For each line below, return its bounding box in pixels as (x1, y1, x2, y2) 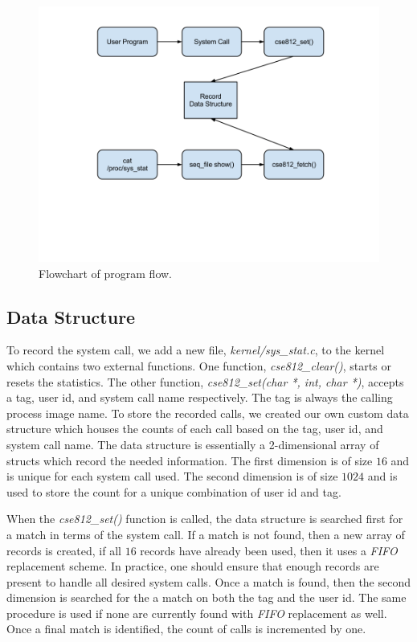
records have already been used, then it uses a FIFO (140, 542, 398, 558)
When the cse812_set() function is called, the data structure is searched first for (6, 510, 403, 527)
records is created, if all (6, 542, 121, 558)
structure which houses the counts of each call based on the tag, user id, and (6, 420, 383, 437)
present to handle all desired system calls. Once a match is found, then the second (6, 573, 411, 590)
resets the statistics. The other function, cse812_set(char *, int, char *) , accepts (6, 373, 404, 390)
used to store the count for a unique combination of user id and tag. (6, 483, 341, 500)
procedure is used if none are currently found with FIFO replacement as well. (6, 604, 387, 621)
